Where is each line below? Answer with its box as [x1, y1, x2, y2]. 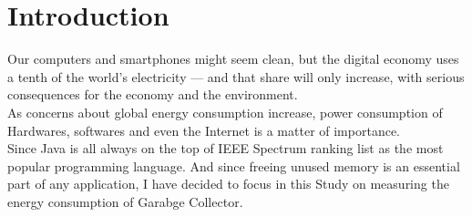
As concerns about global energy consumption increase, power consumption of [7, 102, 443, 121]
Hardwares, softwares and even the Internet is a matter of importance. [7, 120, 401, 139]
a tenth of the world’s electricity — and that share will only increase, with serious [7, 67, 465, 86]
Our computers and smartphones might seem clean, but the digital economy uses [7, 49, 459, 68]
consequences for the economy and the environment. [7, 85, 298, 104]
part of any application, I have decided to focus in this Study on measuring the [7, 174, 449, 193]
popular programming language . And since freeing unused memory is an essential [7, 156, 460, 175]
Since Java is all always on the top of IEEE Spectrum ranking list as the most [7, 139, 444, 158]
